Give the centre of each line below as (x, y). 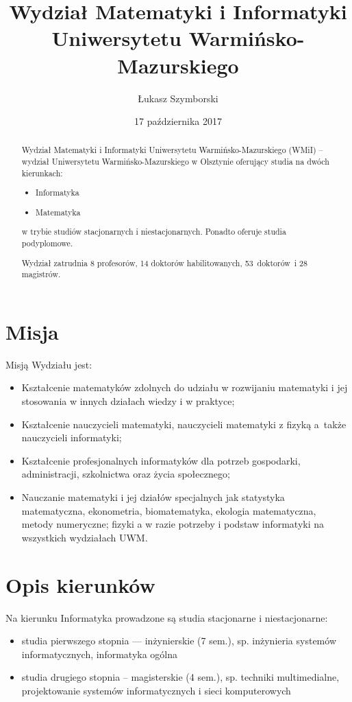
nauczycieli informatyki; (72, 437)
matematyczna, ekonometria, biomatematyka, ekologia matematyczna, (169, 510)
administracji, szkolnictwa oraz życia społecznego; (126, 474)
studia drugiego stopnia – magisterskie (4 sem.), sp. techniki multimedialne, (180, 677)
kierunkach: (42, 173)
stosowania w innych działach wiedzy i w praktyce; (128, 401)
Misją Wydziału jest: (49, 364)
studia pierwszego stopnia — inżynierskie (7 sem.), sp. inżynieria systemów (179, 641)
